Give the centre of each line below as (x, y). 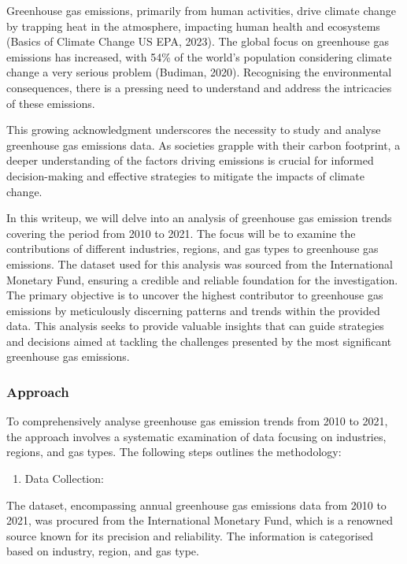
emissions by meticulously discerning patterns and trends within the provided (193, 310)
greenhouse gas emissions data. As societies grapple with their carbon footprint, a (203, 145)
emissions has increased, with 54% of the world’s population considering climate (199, 56)
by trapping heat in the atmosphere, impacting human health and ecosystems (193, 26)
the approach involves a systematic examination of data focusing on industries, (196, 436)
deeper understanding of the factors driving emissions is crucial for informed (190, 160)
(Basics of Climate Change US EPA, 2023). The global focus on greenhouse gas (198, 41)
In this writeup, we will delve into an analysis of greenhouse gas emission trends (199, 218)
